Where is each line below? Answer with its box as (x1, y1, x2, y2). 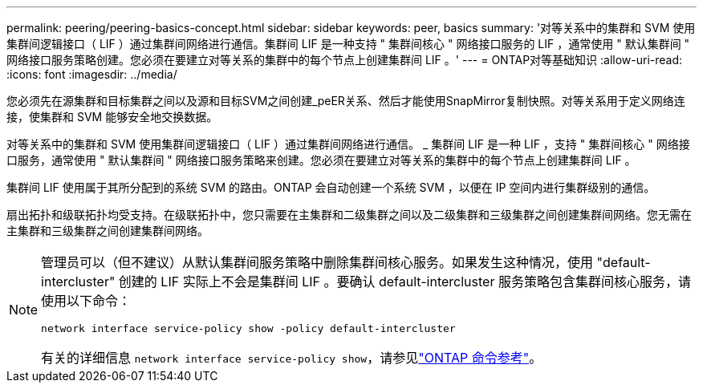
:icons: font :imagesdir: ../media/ (6, 67, 177, 81)
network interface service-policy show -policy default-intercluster (41, 322, 456, 334)
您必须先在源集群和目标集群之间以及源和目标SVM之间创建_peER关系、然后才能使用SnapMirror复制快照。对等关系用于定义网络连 (6, 94, 685, 107)
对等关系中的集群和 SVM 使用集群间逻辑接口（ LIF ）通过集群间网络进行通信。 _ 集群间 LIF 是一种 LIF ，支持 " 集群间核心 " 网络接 (6, 137, 690, 151)
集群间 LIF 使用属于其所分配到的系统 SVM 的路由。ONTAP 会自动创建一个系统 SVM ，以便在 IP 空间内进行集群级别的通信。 (6, 180, 656, 194)
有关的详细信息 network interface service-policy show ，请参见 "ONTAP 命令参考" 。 (41, 350, 542, 366)
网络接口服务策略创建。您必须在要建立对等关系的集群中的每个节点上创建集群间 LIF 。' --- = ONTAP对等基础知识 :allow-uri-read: (6, 53, 683, 67)
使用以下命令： (41, 293, 132, 309)
